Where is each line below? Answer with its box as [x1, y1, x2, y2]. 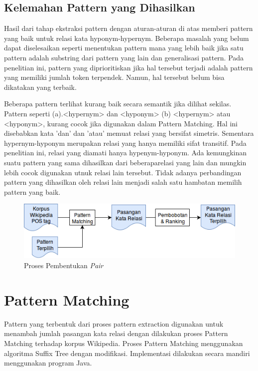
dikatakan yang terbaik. [4, 81, 77, 92]
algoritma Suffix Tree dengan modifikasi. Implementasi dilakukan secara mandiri [4, 348, 250, 358]
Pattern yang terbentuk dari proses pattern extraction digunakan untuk [4, 318, 224, 329]
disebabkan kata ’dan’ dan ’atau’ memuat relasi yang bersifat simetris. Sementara [4, 128, 254, 138]
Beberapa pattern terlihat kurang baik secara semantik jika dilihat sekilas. [4, 98, 232, 109]
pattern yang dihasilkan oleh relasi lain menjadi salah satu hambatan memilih [4, 177, 242, 187]
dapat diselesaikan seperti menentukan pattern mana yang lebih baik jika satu [4, 42, 244, 53]
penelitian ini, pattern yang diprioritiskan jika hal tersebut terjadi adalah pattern [4, 62, 253, 72]
